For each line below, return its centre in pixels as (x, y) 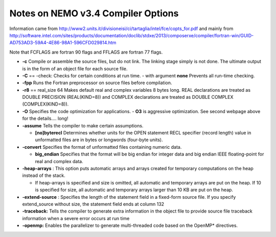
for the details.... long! (45, 118)
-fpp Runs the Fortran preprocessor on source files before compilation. (97, 83)
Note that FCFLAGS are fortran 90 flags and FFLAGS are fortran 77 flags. (86, 52)
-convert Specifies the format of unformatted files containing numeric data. (102, 147)
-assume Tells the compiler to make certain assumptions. (83, 125)
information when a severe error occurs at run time (76, 218)
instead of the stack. (44, 175)
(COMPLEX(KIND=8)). (45, 104)
